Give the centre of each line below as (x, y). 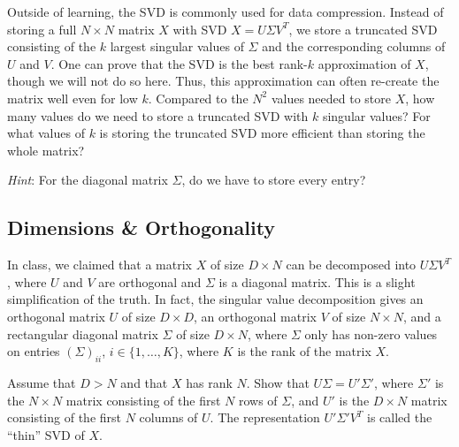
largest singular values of (177, 46)
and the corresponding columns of (354, 46)
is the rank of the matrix (304, 351)
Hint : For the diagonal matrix (88, 180)
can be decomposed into (351, 265)
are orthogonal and (150, 281)
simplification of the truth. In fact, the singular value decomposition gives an (215, 299)
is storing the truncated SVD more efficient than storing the (262, 133)
